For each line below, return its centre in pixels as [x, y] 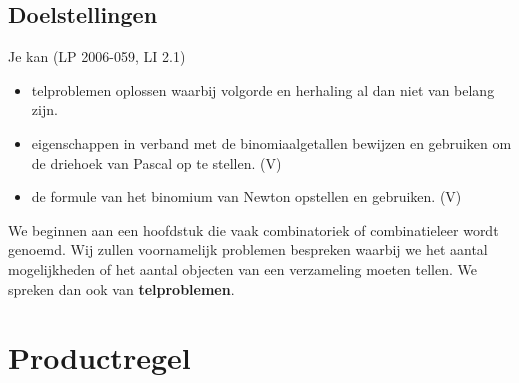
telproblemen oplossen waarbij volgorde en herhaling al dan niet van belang [263, 89]
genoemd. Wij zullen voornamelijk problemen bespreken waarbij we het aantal [248, 249]
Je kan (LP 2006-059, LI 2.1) [97, 56]
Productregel [99, 357]
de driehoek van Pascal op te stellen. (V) [156, 162]
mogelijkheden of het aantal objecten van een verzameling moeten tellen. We [243, 268]
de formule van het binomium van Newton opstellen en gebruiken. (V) [246, 196]
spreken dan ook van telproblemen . [121, 288]
